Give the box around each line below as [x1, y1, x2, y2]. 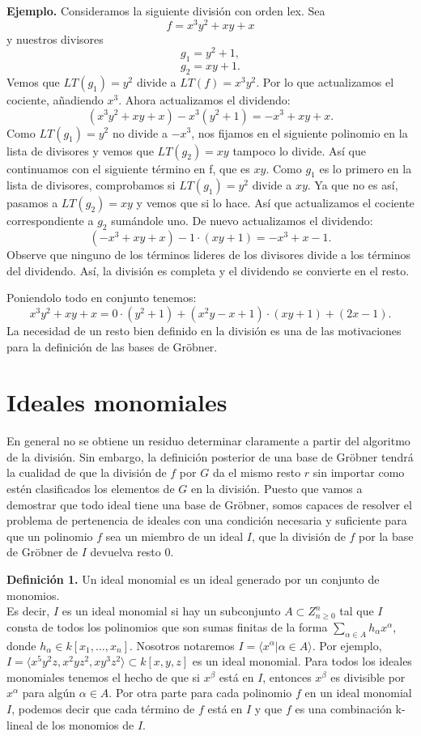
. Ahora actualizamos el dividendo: [118, 91, 291, 108]
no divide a [112, 124, 168, 141]
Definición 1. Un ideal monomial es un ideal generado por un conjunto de [6, 570, 380, 587]
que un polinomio [6, 527, 93, 544]
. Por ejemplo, [312, 636, 382, 653]
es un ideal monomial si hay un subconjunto [62, 602, 281, 619]
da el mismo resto [212, 464, 301, 481]
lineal [6, 716, 33, 733]
